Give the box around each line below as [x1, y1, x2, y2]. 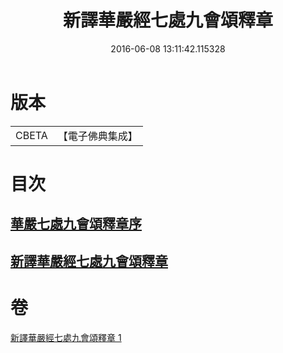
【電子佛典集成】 [57, 129, 138, 143]
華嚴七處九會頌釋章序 [10, 216, 142, 233]
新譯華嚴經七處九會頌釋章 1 [10, 331, 122, 343]
